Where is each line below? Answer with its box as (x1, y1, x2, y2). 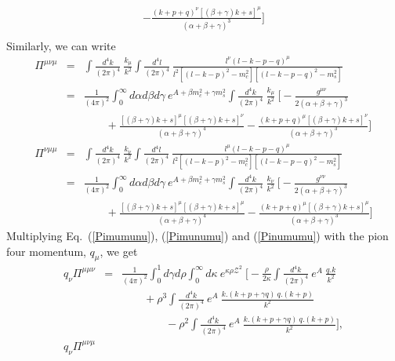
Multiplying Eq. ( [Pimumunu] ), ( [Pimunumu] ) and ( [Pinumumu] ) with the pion (6, 228, 389, 244)
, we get (100, 242, 138, 259)
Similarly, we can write (6, 37, 116, 53)
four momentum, (6, 242, 86, 259)
